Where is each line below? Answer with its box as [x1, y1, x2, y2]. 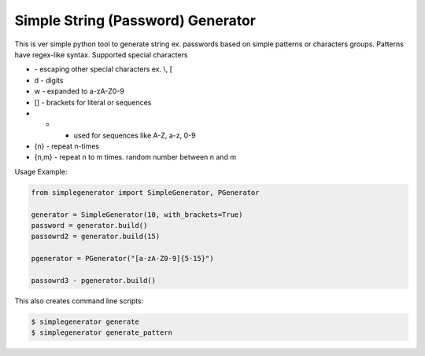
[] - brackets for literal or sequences [34, 97, 152, 107]
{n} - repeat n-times [34, 141, 100, 151]
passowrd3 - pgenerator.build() [31, 276, 157, 284]
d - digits [34, 75, 64, 85]
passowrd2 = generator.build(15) [31, 232, 161, 241]
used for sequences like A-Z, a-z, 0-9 [73, 130, 196, 140]
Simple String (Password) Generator [14, 12, 256, 29]
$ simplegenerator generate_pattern [31, 328, 173, 337]
